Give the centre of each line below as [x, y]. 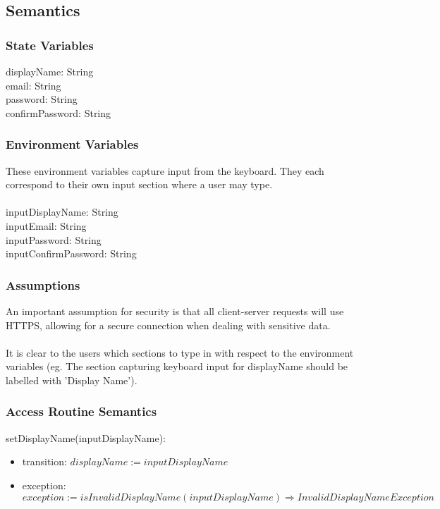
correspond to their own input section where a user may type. [139, 184]
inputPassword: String [54, 239]
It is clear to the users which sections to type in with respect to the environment [180, 352]
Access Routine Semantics [81, 411]
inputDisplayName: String [62, 212]
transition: [44, 461]
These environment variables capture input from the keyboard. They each [165, 170]
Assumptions [43, 284]
